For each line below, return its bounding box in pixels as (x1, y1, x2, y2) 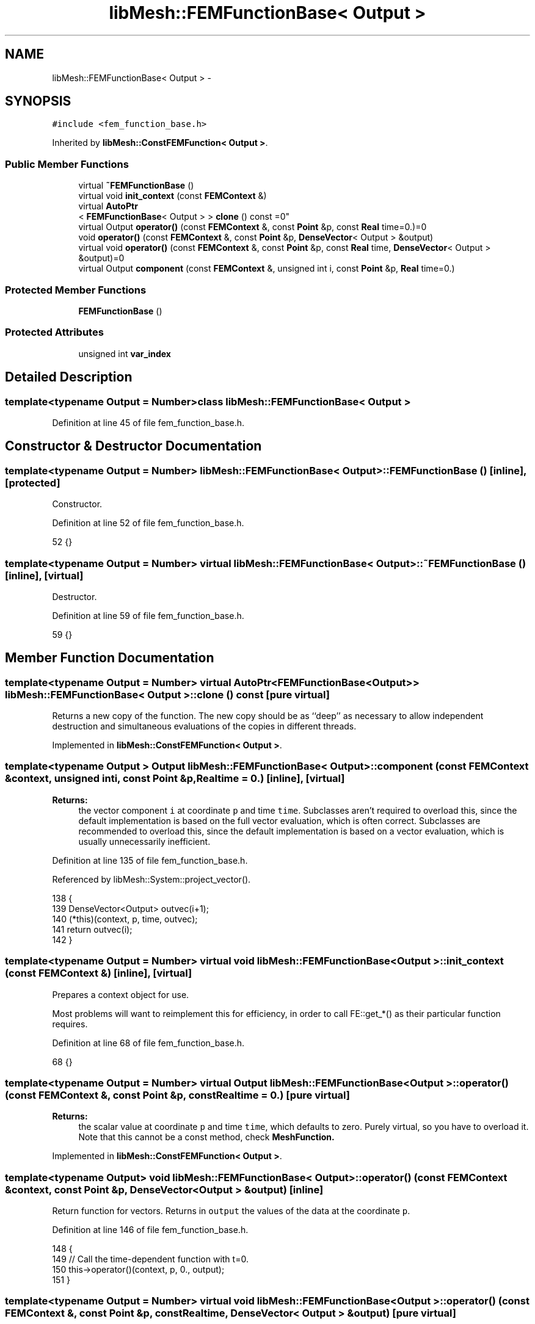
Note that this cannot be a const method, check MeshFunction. (78, 1132, 335, 1143)
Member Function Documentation (5, 650, 214, 666)
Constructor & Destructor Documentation (5, 438, 262, 454)
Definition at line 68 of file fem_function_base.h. (52, 1037, 245, 1048)
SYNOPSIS (5, 93, 71, 109)
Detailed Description (5, 369, 133, 385)
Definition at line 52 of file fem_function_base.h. (52, 518, 244, 529)
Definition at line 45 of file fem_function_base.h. (52, 417, 245, 428)
